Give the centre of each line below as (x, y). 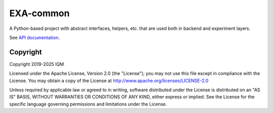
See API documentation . (35, 37)
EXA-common (40, 13)
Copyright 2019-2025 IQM (37, 64)
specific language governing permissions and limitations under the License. (88, 104)
